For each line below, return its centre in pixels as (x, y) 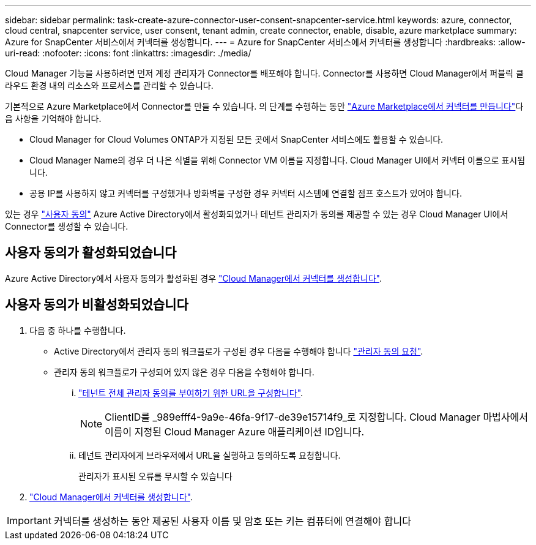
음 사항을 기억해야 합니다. (53, 118)
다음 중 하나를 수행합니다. (78, 330)
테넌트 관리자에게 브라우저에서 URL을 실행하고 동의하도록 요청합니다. (210, 455)
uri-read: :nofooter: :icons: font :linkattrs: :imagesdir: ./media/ (128, 53)
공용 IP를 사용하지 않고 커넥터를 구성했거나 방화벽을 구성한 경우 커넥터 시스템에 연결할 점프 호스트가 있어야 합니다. (246, 193)
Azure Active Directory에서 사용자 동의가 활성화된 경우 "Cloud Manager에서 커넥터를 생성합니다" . (193, 278)
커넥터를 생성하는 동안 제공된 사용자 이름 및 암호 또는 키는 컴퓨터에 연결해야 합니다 (232, 521)
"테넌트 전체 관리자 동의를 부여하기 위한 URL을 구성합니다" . (191, 393)
